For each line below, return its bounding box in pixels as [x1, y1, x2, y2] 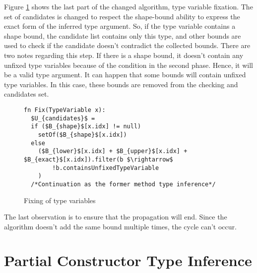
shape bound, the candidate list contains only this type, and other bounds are [4, 30, 241, 41]
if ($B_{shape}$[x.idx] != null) [31, 123, 141, 130]
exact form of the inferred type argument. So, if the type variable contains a [4, 21, 236, 31]
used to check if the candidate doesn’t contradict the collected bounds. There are [4, 40, 251, 51]
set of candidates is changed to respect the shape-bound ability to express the [4, 11, 240, 21]
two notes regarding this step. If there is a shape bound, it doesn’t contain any [4, 50, 244, 60]
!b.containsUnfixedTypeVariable [52, 164, 159, 171]
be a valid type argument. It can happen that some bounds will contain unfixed [4, 69, 246, 80]
